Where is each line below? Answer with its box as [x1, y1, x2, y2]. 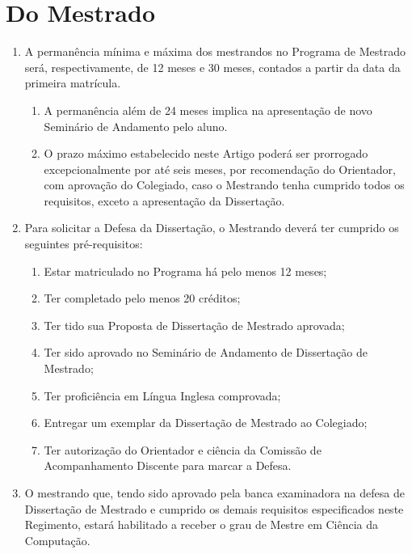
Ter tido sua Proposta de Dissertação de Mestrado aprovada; [44, 316, 345, 333]
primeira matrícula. [24, 74, 121, 91]
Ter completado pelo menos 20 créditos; [44, 290, 241, 307]
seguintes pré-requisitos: [24, 235, 143, 252]
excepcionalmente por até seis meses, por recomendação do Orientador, [44, 160, 396, 177]
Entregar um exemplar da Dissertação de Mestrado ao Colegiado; [44, 414, 368, 431]
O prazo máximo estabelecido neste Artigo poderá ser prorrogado [44, 145, 368, 162]
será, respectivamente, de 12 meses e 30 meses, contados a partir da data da [24, 58, 401, 75]
